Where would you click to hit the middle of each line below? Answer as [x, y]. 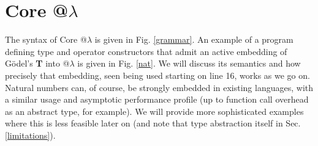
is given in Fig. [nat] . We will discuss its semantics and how [189, 63]
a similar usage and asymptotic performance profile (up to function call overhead [157, 99]
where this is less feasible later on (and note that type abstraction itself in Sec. [153, 123]
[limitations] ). [30, 135]
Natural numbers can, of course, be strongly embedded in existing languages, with [159, 87]
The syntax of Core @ [46, 39]
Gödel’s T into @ [37, 63]
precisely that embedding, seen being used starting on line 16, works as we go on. [157, 75]
